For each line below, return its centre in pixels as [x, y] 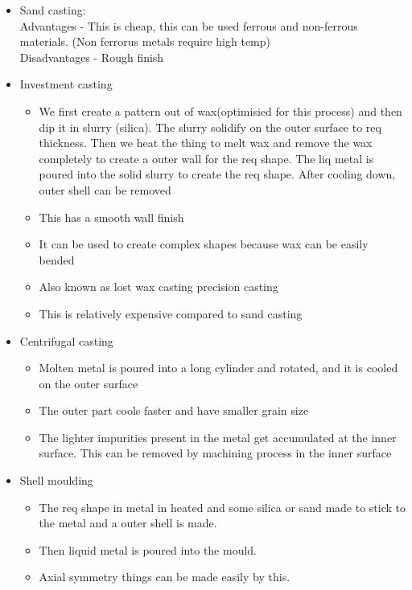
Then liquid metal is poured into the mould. [148, 549]
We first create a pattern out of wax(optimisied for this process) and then [220, 111]
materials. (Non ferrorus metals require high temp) [145, 41]
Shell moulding [56, 480]
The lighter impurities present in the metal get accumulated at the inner [218, 437]
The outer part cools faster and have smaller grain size [174, 410]
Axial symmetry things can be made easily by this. [165, 577]
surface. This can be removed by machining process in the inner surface [215, 453]
